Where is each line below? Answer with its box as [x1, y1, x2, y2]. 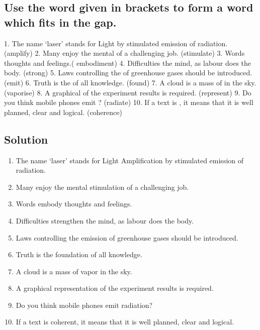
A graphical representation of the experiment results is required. [16, 283, 214, 293]
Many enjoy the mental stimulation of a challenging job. [16, 181, 189, 192]
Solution [4, 131, 48, 147]
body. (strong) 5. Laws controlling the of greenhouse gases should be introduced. [4, 67, 252, 78]
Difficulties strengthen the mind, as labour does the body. [16, 215, 194, 226]
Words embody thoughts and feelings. [16, 198, 132, 209]
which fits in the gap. [4, 14, 117, 30]
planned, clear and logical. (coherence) [4, 106, 122, 117]
